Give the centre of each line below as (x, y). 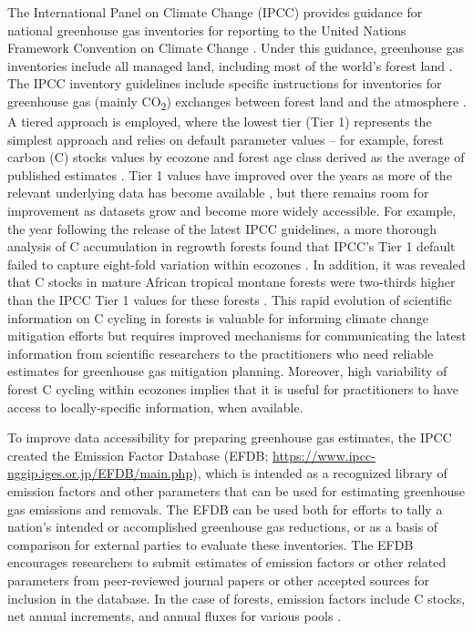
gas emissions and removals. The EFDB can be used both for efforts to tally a (225, 509)
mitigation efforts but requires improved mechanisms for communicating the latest (237, 336)
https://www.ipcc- (324, 455)
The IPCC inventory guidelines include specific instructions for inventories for (225, 83)
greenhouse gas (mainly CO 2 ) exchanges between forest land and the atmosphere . (237, 102)
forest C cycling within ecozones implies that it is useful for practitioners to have (233, 389)
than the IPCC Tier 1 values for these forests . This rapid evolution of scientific (230, 300)
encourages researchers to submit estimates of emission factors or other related (227, 562)
